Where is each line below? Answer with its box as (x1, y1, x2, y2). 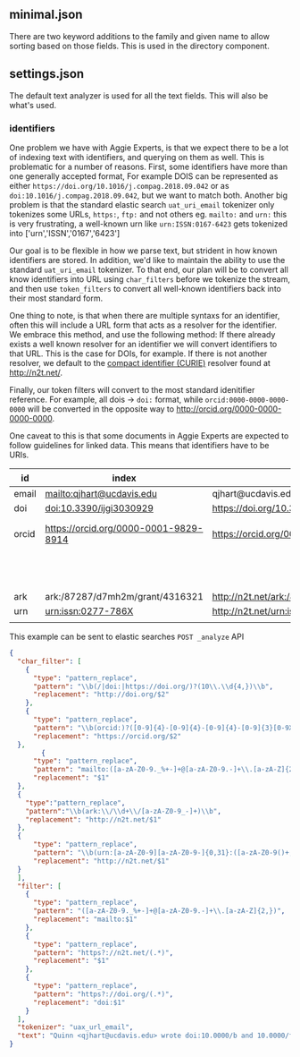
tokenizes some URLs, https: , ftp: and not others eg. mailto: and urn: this (9, 209, 287, 219)
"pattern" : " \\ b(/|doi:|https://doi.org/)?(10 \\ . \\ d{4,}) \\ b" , (32, 682, 274, 691)
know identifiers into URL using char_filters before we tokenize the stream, (9, 273, 291, 285)
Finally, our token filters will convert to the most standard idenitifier (9, 384, 255, 395)
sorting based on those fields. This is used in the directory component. (9, 40, 270, 51)
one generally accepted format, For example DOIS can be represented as (9, 170, 279, 182)
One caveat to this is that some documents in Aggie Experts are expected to (9, 430, 289, 441)
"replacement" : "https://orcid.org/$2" (32, 731, 181, 741)
